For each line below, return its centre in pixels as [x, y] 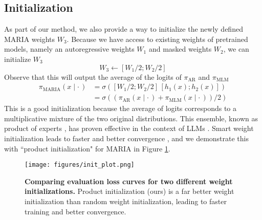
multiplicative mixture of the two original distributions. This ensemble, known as [131, 118]
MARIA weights [30, 39]
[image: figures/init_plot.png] [80, 165]
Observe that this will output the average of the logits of [93, 76]
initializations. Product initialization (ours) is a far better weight [129, 191]
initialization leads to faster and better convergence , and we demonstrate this [127, 138]
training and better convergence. [75, 211]
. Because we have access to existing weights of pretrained [157, 39]
